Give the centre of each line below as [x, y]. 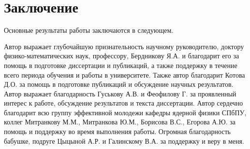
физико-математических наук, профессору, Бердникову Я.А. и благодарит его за [122, 56]
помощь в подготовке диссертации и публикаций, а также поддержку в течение [121, 65]
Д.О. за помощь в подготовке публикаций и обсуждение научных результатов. [119, 84]
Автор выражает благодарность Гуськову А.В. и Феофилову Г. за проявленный [120, 93]
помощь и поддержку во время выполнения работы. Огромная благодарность [117, 131]
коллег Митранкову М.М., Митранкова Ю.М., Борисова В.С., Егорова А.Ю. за [120, 122]
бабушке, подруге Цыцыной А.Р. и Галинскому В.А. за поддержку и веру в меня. [124, 141]
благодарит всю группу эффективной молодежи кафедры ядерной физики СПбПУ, [125, 112]
